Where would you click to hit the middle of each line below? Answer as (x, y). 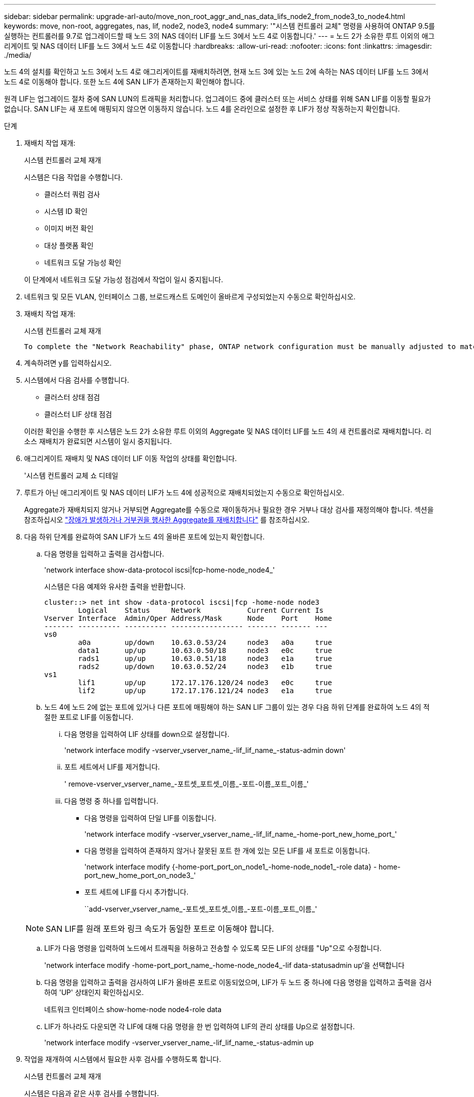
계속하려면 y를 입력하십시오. (68, 363)
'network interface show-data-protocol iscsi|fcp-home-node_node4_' (160, 570)
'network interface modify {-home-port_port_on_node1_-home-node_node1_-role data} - (231, 867)
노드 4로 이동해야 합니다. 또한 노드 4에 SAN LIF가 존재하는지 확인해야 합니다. (125, 82)
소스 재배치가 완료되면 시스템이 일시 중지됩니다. (98, 441)
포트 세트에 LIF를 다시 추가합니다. (137, 892)
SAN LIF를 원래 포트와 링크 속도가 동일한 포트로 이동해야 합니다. (160, 929)
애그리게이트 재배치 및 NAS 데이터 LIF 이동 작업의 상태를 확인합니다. (131, 458)
